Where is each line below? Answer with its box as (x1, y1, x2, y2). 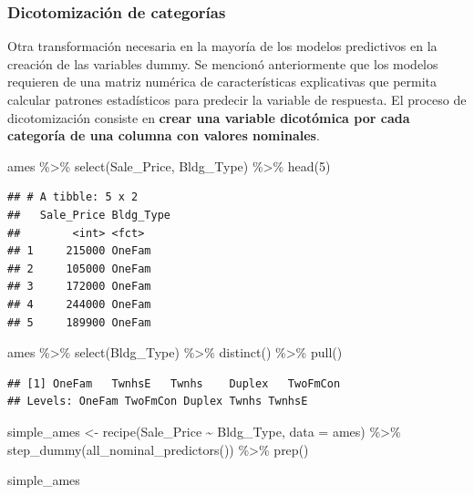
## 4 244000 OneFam (7, 297, 151, 311)
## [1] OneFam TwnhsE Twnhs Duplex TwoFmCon (7, 376, 341, 390)
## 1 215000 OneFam (7, 244, 151, 258)
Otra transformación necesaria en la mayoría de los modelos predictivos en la (7, 36, 438, 56)
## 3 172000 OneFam (7, 280, 151, 294)
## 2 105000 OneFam (7, 262, 151, 275)
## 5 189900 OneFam (7, 315, 151, 329)
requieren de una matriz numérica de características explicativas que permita (7, 72, 438, 91)
